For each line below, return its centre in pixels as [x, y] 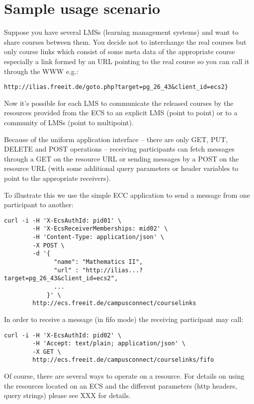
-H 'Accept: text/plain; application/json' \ [109, 344]
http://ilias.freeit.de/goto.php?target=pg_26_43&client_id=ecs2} [116, 87]
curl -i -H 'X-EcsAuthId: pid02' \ [63, 335]
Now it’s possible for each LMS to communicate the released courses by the [119, 103]
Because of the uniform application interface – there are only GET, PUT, [116, 139]
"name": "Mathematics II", [98, 262]
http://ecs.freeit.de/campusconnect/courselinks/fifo [123, 360]
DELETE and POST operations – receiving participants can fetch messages [119, 149]
